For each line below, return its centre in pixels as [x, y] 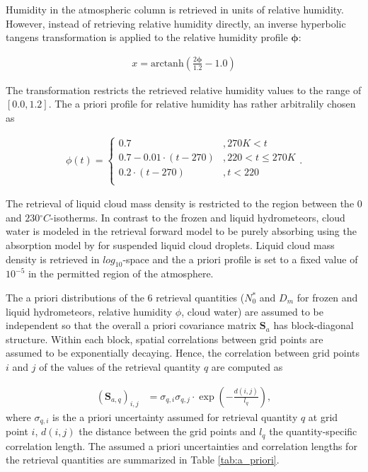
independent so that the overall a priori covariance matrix [131, 325]
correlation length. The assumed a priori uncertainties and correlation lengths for [182, 445]
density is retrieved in [53, 259]
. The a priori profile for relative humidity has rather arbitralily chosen [202, 104]
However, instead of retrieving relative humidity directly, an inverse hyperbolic [176, 23]
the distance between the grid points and [167, 431]
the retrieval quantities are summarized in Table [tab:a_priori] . [143, 460]
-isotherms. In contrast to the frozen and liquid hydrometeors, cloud [198, 217]
